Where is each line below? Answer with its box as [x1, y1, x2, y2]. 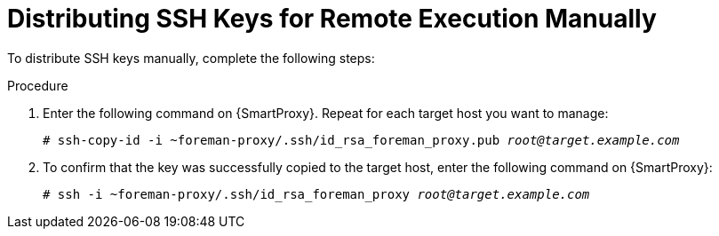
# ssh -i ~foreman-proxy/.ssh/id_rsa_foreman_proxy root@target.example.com [43, 186, 590, 201]
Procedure [7, 77, 68, 93]
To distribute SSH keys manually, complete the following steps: [7, 50, 375, 66]
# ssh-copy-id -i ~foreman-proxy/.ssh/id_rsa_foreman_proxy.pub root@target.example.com [43, 132, 680, 147]
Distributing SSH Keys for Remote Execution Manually [7, 4, 657, 34]
